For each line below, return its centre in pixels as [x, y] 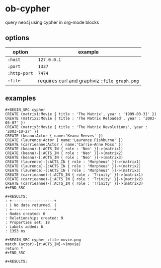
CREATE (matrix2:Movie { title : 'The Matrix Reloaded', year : [73, 118]
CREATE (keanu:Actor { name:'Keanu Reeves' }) [54, 136]
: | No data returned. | [31, 205]
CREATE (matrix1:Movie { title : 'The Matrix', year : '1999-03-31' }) [81, 114]
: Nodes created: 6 [25, 214]
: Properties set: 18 [28, 222]
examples [21, 98]
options [17, 38]
